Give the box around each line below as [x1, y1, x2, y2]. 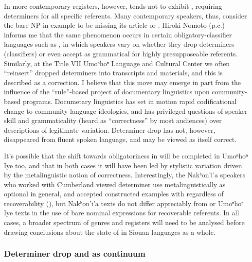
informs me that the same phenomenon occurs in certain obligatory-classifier [4, 29, 232, 39]
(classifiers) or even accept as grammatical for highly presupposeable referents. [4, 48, 238, 58]
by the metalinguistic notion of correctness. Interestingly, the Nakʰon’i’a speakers [4, 170, 245, 180]
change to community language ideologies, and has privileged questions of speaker [4, 105, 248, 116]
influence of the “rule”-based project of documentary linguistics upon [4, 87, 210, 97]
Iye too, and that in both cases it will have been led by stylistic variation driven [4, 160, 242, 170]
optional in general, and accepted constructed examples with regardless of [4, 189, 224, 199]
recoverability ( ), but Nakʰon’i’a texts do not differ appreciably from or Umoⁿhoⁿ [4, 198, 244, 208]
